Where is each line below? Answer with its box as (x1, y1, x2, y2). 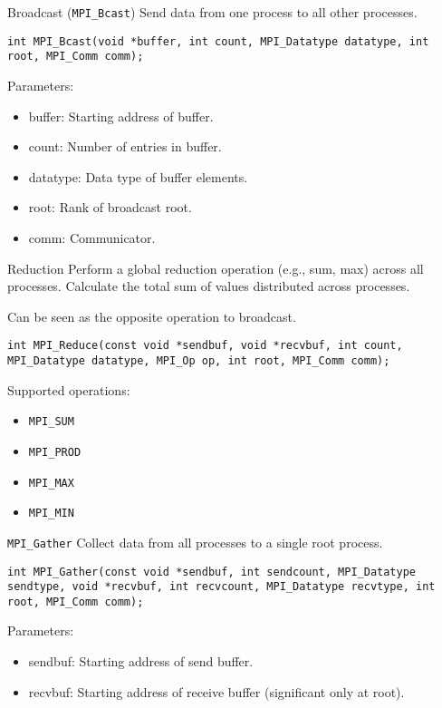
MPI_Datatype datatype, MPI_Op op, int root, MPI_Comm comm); (7, 354, 390, 367)
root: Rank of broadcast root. (28, 198, 192, 217)
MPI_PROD (28, 445, 82, 459)
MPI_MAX (28, 476, 74, 490)
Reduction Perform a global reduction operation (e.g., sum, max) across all (7, 258, 424, 277)
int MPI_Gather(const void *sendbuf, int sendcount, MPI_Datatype (7, 565, 417, 578)
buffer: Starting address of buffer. (28, 106, 214, 125)
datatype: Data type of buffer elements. (28, 167, 248, 186)
